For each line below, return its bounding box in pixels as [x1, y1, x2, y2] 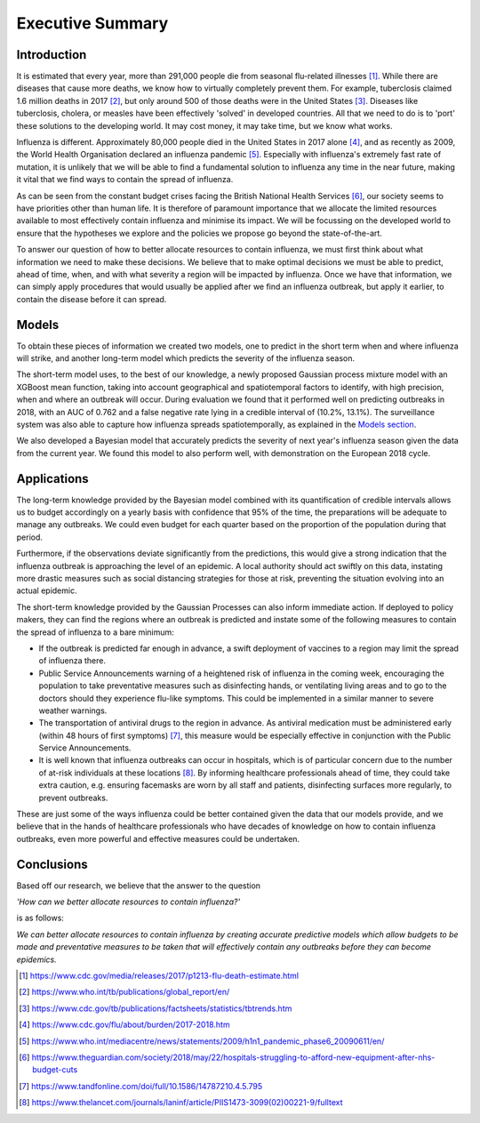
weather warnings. [38, 705, 108, 716]
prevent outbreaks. [38, 792, 108, 803]
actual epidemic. [16, 585, 77, 596]
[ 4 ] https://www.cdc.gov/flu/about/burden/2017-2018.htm [19, 1019, 230, 1031]
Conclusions [16, 856, 88, 871]
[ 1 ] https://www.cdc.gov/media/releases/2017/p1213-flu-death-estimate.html [19, 970, 300, 982]
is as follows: [16, 912, 64, 924]
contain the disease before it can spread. [16, 293, 167, 304]
